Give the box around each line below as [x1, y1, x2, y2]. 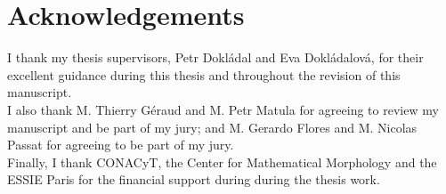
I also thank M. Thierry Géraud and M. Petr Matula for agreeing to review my [7, 100, 439, 118]
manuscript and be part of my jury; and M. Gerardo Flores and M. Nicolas [7, 117, 418, 136]
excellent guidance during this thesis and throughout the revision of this [7, 65, 401, 84]
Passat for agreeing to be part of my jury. [7, 135, 234, 154]
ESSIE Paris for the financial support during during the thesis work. [7, 170, 380, 189]
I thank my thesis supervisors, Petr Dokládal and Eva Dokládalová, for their [7, 48, 424, 67]
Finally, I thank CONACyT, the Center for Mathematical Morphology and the [7, 152, 437, 171]
